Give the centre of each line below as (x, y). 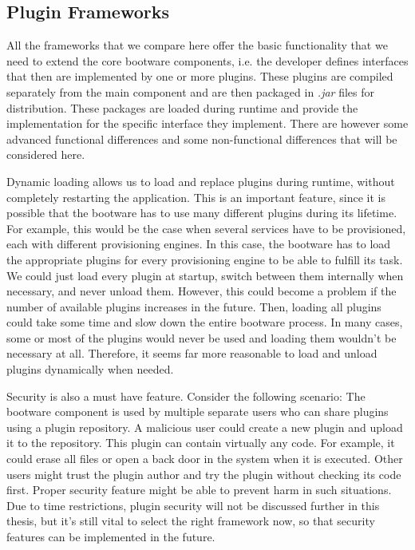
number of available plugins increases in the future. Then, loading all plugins (194, 306)
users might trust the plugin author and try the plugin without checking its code (204, 474)
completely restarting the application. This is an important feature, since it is (196, 197)
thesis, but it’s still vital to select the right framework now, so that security (191, 521)
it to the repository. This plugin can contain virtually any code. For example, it (201, 443)
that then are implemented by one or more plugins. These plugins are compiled (200, 76)
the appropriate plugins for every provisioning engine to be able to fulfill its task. (205, 259)
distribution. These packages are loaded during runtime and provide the (182, 107)
